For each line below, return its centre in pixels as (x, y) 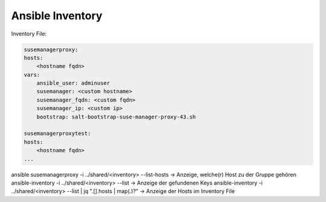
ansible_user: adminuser (73, 83)
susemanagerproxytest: (57, 133)
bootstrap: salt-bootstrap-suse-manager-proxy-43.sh (116, 117)
